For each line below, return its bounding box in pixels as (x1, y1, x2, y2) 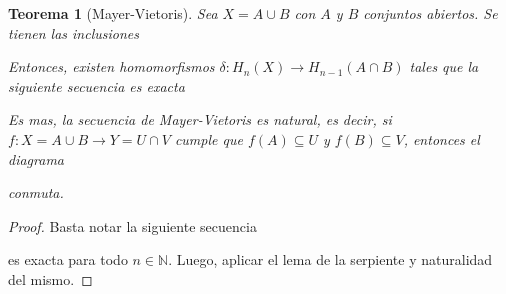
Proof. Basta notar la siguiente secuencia (8, 215, 257, 236)
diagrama (8, 148, 64, 169)
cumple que (174, 128, 243, 149)
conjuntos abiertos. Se (363, 3, 498, 23)
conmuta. (8, 182, 64, 203)
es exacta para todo (8, 249, 128, 270)
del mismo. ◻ (8, 268, 93, 289)
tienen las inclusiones (8, 22, 139, 43)
